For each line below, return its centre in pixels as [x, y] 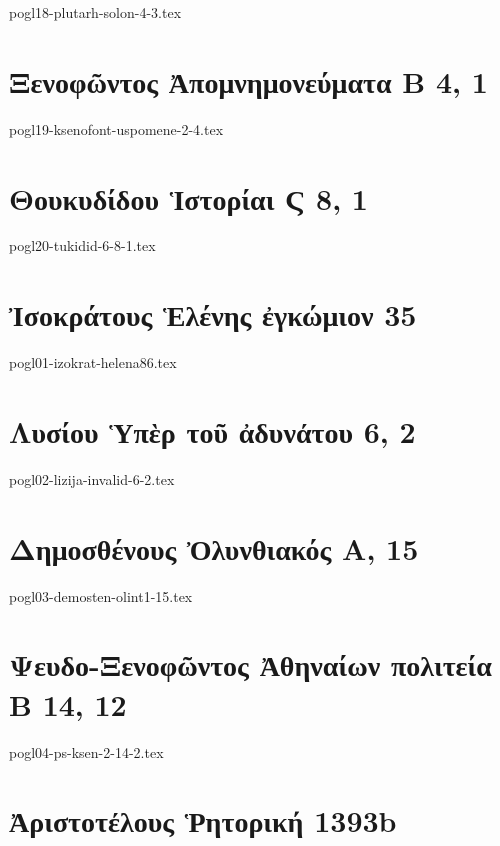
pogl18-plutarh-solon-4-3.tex [95, 12]
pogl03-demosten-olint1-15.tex [101, 595]
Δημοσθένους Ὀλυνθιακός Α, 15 [214, 547]
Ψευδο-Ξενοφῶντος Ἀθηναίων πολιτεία [250, 664]
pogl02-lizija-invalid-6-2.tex [92, 478]
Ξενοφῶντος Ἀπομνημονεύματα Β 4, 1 [248, 80]
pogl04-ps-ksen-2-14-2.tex [86, 751]
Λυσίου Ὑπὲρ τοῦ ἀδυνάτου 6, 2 [212, 430]
